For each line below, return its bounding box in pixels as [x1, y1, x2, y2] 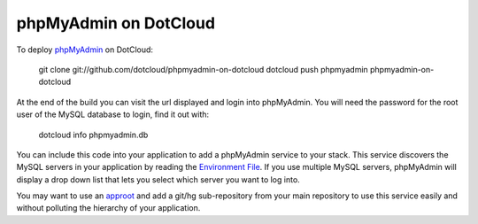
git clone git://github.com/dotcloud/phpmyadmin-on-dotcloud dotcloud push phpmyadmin [38, 64, 369, 74]
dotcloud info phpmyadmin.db [38, 129, 149, 140]
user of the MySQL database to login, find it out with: [16, 109, 210, 120]
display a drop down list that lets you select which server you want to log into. [16, 174, 300, 185]
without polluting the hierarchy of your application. [16, 203, 201, 213]
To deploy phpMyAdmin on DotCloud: [16, 44, 154, 55]
